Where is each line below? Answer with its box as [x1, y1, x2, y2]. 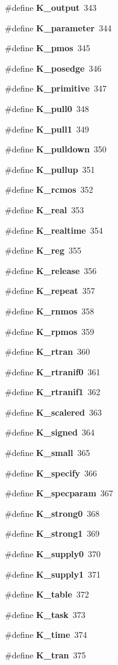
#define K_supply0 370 [5, 548, 101, 560]
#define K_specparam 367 [5, 487, 113, 499]
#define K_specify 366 [5, 466, 98, 479]
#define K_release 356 [5, 264, 97, 276]
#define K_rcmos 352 [5, 183, 93, 196]
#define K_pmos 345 [5, 42, 90, 54]
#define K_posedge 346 [5, 61, 102, 74]
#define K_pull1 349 [5, 122, 89, 135]
